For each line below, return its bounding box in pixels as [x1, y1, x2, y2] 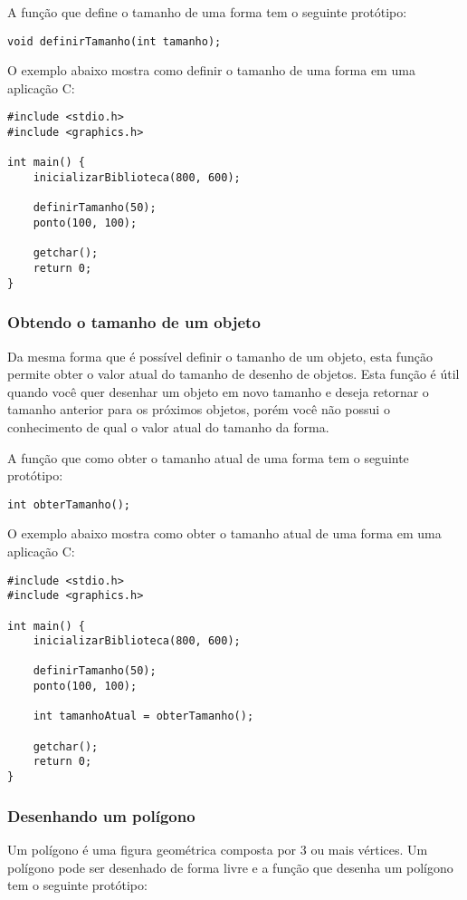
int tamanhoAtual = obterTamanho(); [33, 710, 254, 723]
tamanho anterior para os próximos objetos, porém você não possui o [7, 400, 390, 419]
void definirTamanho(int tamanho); [7, 34, 222, 48]
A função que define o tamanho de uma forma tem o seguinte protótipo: [7, 3, 407, 21]
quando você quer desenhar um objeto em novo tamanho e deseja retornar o [7, 382, 429, 401]
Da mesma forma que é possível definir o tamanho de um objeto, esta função [7, 346, 433, 365]
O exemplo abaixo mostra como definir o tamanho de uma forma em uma [7, 61, 415, 80]
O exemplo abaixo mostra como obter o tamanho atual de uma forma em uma [7, 524, 442, 543]
